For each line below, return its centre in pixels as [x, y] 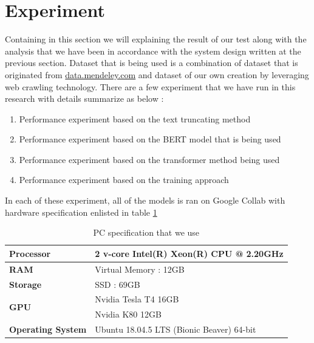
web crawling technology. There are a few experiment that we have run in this [150, 86]
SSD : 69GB [118, 284]
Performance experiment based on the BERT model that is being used [150, 139]
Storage [26, 284]
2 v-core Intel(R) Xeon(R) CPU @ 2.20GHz [189, 253]
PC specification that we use [146, 232]
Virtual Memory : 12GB [140, 269]
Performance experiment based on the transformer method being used [149, 159]
